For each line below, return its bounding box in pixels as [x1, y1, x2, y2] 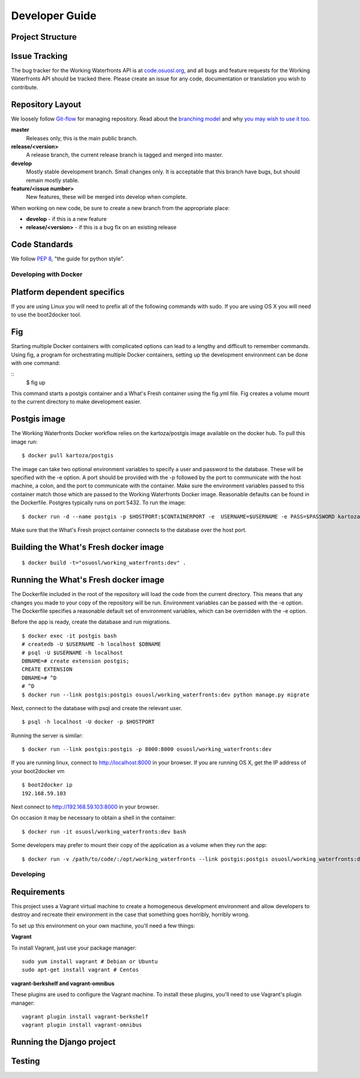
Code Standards [11, 239, 73, 250]
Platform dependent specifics [11, 287, 125, 297]
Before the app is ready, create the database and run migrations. [11, 618, 171, 625]
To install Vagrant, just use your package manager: [11, 944, 137, 951]
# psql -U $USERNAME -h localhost [22, 649, 123, 656]
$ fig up [26, 379, 46, 386]
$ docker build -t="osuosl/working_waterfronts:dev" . [22, 559, 187, 567]
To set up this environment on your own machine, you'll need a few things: [11, 922, 195, 929]
